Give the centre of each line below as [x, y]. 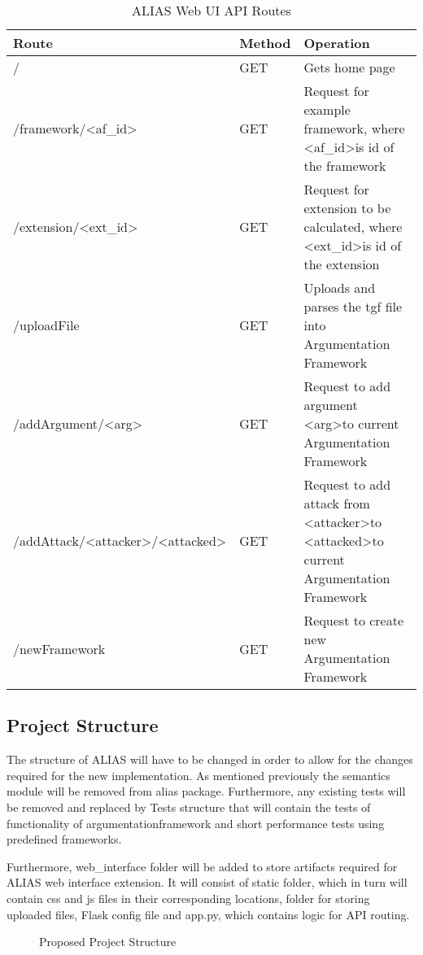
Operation [337, 43]
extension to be [347, 208]
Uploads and [340, 288]
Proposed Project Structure [108, 942]
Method [265, 43]
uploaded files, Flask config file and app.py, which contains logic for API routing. [208, 914]
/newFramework [59, 648]
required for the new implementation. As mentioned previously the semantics [198, 775]
